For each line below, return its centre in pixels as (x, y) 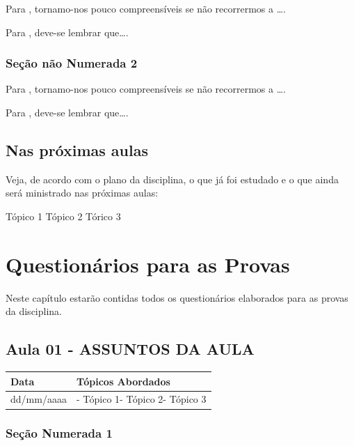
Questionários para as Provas (148, 264)
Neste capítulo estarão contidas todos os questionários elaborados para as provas (177, 297)
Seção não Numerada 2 (72, 63)
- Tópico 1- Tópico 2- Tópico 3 (141, 399)
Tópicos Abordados (123, 381)
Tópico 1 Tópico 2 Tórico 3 (63, 216)
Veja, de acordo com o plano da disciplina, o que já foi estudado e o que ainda (172, 179)
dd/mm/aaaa (39, 399)
